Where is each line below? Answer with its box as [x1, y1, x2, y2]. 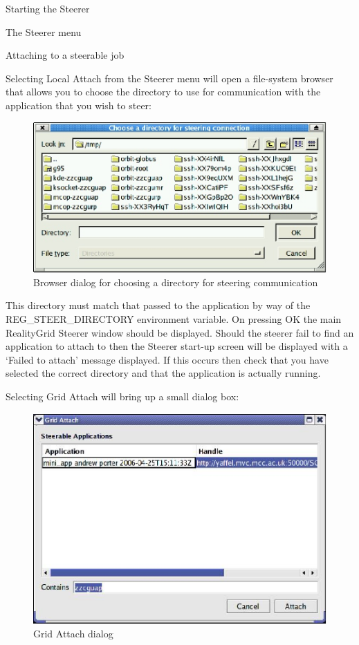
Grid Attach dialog [33, 626, 113, 640]
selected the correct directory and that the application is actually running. [6, 366, 321, 380]
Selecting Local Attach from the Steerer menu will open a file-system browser [6, 71, 333, 85]
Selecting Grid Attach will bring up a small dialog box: [6, 389, 239, 403]
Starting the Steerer [6, 1, 90, 15]
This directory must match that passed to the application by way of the [6, 298, 311, 312]
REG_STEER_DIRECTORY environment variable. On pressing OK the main [6, 311, 342, 326]
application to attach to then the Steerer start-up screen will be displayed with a [6, 339, 348, 353]
